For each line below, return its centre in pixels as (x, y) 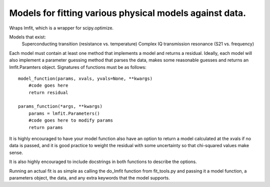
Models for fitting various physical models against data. (128, 13)
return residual (48, 93)
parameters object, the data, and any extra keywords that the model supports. (89, 178)
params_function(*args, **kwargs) (60, 106)
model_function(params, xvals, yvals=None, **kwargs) (85, 78)
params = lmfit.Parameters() (64, 113)
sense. (16, 153)
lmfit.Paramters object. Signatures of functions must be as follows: (78, 67)
